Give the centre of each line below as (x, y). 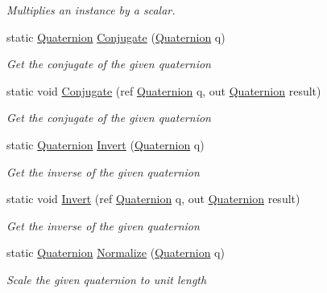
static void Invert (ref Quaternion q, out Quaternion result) (153, 199)
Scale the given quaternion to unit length (107, 279)
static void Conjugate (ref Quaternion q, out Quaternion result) (164, 90)
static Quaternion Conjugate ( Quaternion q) (116, 37)
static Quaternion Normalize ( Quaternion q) (116, 252)
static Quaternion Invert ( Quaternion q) (106, 144)
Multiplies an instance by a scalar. (91, 10)
